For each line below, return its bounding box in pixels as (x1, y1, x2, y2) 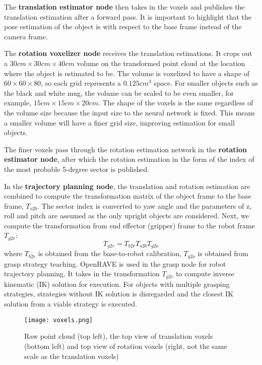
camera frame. (4, 31, 48, 41)
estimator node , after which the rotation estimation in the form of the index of (4, 154, 254, 164)
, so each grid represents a (41, 78, 121, 88)
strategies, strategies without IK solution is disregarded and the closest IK (4, 288, 234, 299)
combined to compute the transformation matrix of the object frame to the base (4, 191, 251, 201)
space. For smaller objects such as (154, 78, 258, 88)
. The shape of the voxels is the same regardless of (98, 97, 253, 108)
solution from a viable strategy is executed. (4, 298, 137, 309)
